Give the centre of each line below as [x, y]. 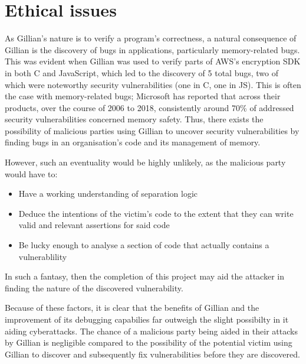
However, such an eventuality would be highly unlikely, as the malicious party [145, 162]
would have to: [31, 173]
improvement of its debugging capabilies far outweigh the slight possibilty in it [147, 319]
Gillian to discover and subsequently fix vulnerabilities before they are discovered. [152, 354]
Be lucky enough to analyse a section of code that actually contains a [144, 245]
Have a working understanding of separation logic [108, 194]
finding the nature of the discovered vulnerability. [94, 287]
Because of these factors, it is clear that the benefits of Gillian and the [132, 308]
